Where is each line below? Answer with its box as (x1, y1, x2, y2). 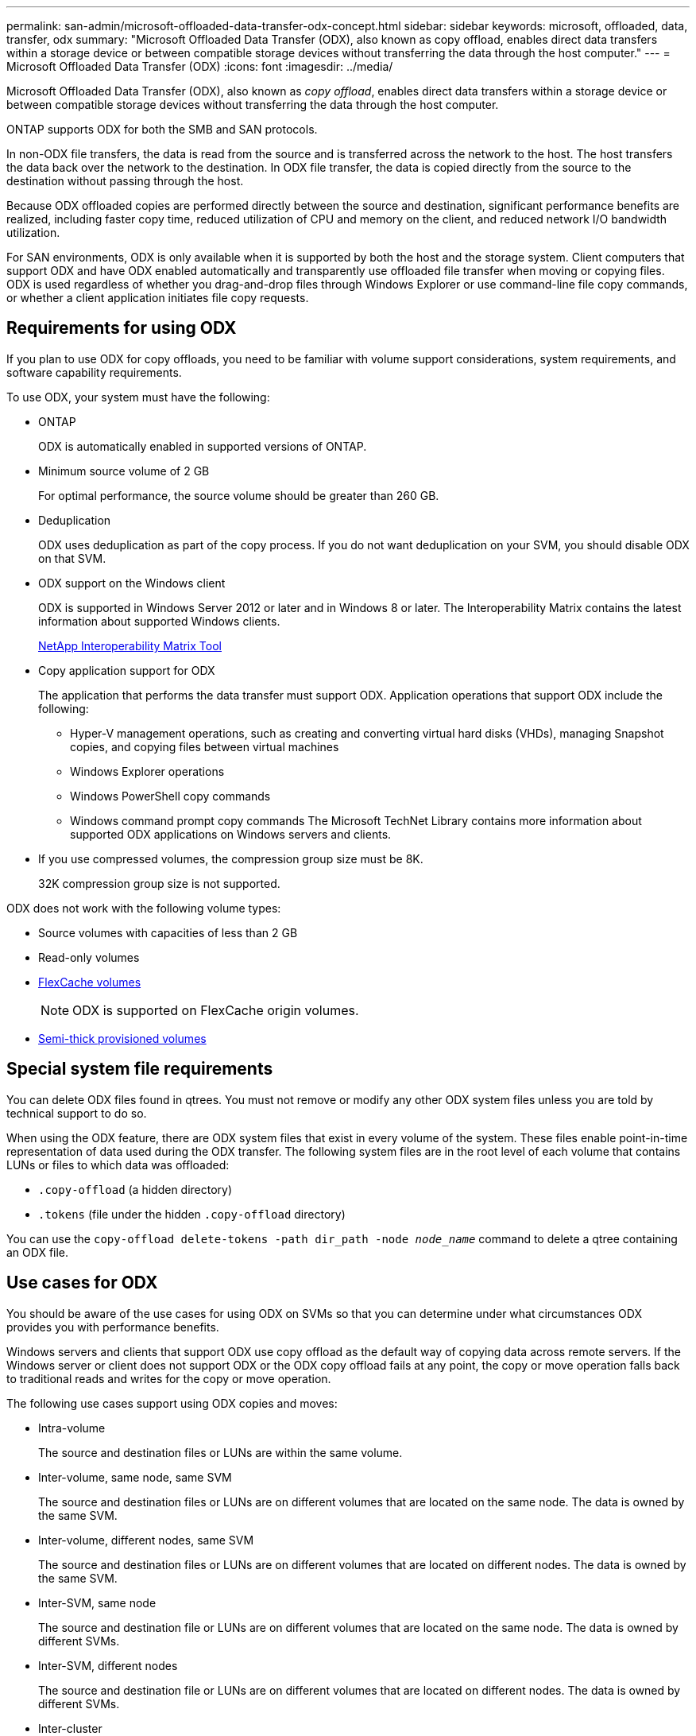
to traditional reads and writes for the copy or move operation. (6, 1371, 331, 1385)
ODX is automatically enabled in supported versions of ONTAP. (38, 439, 367, 453)
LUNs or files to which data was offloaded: (6, 1157, 230, 1172)
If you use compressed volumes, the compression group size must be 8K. (38, 851, 423, 866)
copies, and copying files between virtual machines (70, 739, 339, 754)
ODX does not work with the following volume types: (6, 901, 281, 915)
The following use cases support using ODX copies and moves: (6, 1396, 338, 1410)
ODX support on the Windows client (38, 575, 226, 590)
